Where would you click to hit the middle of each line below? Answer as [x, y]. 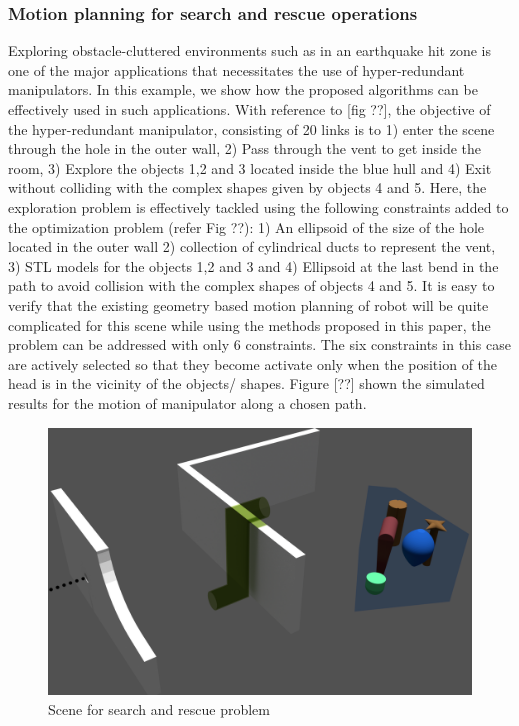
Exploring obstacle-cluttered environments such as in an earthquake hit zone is [249, 50]
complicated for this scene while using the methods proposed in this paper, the [249, 324]
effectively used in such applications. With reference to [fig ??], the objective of [249, 109]
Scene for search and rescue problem [159, 708]
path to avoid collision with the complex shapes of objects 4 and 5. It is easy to [251, 285]
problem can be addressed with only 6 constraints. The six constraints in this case [259, 344]
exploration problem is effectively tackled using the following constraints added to [258, 206]
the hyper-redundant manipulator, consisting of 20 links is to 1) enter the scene [251, 128]
